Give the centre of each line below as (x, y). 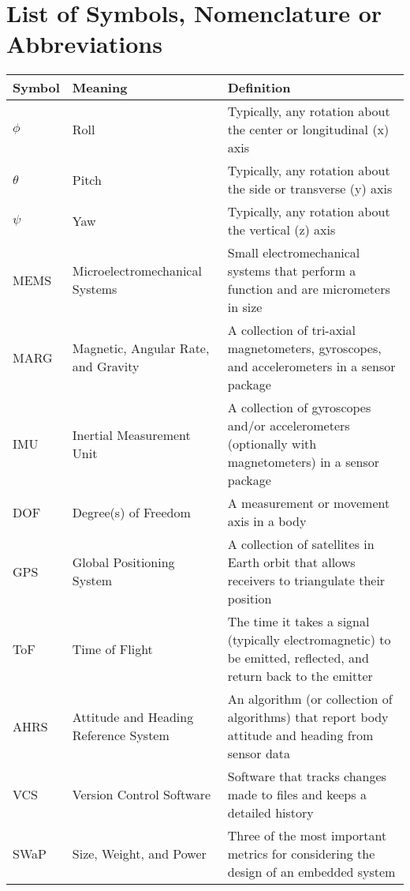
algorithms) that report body (308, 717)
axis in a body (267, 521)
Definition (259, 88)
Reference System (121, 735)
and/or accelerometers (289, 426)
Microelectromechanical (137, 271)
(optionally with (272, 444)
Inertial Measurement (131, 434)
